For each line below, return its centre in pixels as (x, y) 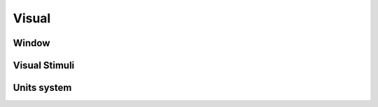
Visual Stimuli (44, 65)
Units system (42, 88)
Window (31, 43)
